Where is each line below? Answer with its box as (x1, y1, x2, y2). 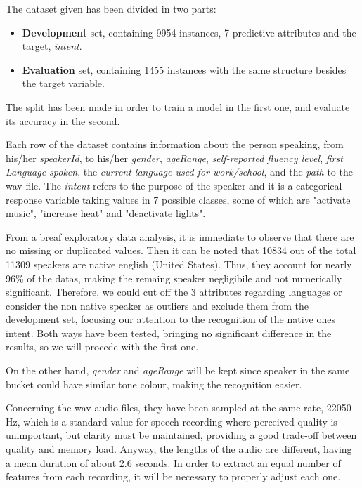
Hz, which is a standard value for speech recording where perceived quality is (6, 414, 337, 428)
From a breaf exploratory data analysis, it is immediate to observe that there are (6, 229, 354, 244)
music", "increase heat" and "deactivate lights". (6, 206, 206, 220)
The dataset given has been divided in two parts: (6, 1, 216, 15)
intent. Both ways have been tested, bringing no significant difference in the (6, 325, 332, 340)
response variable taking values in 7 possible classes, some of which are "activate (6, 192, 351, 206)
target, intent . (22, 39, 82, 53)
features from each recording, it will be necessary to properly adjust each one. (6, 469, 341, 484)
